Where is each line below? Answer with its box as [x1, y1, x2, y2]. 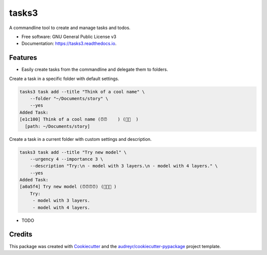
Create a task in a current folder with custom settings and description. [9, 136, 152, 142]
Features [9, 53, 37, 62]
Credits [9, 230, 33, 239]
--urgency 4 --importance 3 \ [30, 156, 103, 162]
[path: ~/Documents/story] [25, 124, 90, 129]
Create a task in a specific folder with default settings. [9, 76, 120, 82]
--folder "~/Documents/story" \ [30, 96, 109, 101]
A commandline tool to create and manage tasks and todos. [9, 25, 131, 31]
